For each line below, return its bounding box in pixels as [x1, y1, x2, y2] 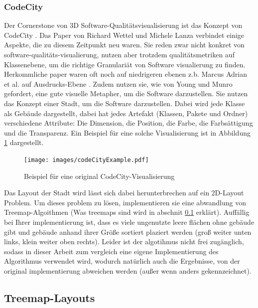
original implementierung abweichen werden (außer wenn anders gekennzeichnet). [4, 265, 252, 276]
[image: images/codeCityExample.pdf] [24, 156, 149, 163]
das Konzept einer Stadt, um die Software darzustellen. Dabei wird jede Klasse [4, 98, 245, 108]
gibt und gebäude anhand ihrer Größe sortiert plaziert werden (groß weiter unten [4, 226, 252, 237]
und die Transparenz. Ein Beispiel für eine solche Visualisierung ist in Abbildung [4, 127, 251, 138]
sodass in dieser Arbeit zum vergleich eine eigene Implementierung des [4, 246, 219, 256]
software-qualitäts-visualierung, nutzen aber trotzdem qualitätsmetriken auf [4, 49, 235, 59]
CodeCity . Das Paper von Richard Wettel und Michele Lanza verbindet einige [4, 29, 245, 40]
